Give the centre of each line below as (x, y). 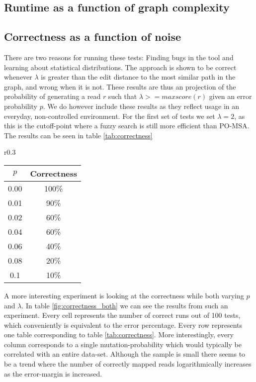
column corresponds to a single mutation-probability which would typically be (123, 344)
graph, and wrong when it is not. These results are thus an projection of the (120, 86)
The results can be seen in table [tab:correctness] (78, 135)
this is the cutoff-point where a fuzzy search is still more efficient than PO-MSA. (127, 126)
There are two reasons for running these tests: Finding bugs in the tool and (119, 57)
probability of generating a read (52, 96)
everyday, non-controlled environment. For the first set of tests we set (110, 116)
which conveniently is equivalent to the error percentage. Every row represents (123, 325)
